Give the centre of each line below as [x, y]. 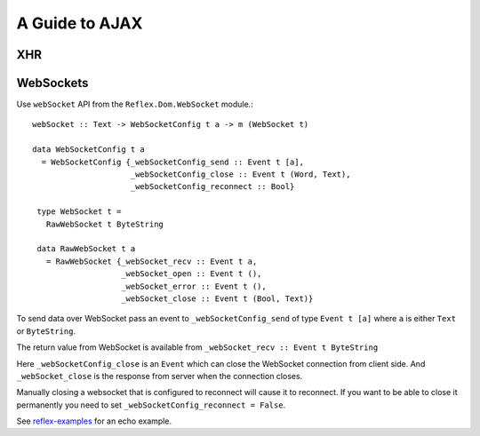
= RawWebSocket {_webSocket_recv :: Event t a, [152, 261]
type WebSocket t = [79, 212]
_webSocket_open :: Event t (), [192, 274]
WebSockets [52, 83]
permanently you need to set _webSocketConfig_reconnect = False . [151, 405]
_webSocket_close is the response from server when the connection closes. [160, 376]
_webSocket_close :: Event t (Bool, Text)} [217, 298]
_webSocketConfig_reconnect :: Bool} [212, 187]
